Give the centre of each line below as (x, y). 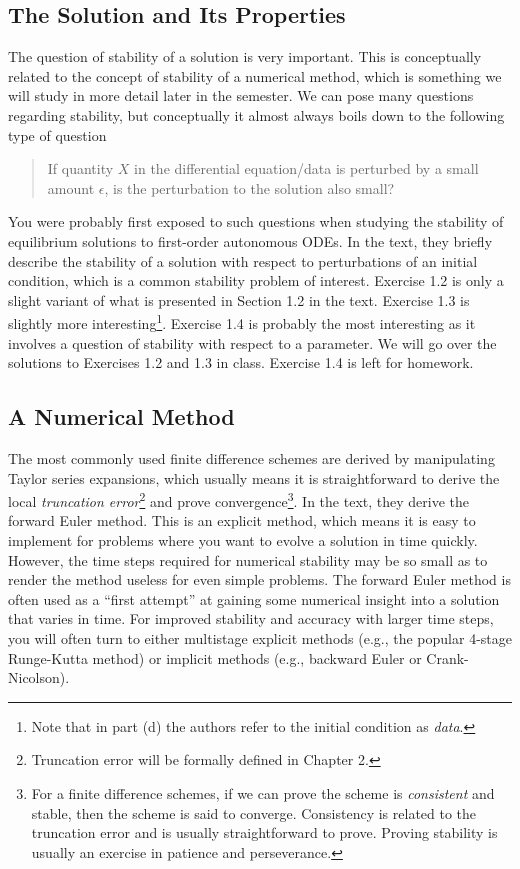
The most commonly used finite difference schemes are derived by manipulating (251, 457)
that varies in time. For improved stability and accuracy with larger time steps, (251, 618)
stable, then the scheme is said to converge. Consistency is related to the (254, 812)
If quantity (80, 168)
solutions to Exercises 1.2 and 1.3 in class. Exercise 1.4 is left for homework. (241, 362)
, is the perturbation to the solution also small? (249, 187)
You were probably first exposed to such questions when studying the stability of (256, 221)
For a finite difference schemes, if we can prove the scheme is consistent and (263, 792)
